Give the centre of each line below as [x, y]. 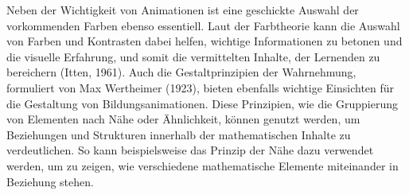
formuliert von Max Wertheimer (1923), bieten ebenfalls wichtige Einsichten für [201, 87]
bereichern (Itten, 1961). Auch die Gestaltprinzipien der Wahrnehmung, [181, 72]
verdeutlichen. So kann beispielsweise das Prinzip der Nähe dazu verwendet [190, 150]
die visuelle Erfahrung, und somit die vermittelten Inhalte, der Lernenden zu [193, 56]
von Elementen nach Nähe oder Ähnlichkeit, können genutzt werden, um [183, 119]
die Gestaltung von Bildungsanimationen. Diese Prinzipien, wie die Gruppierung [202, 103]
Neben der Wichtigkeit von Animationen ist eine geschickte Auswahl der [183, 10]
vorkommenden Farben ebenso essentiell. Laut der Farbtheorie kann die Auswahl [203, 25]
